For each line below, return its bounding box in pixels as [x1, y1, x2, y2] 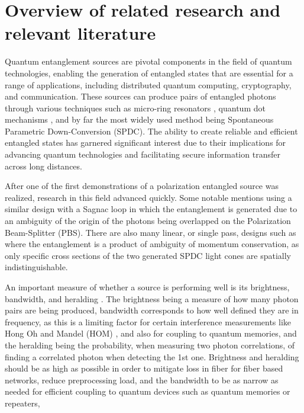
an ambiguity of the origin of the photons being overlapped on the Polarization [5, 214, 291, 227]
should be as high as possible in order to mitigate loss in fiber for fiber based [5, 362, 283, 374]
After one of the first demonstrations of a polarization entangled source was [5, 180, 279, 192]
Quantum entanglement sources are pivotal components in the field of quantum [5, 55, 292, 68]
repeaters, [5, 396, 40, 409]
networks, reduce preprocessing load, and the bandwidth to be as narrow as [5, 373, 279, 386]
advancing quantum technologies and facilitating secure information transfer [5, 148, 280, 161]
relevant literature [5, 21, 156, 45]
